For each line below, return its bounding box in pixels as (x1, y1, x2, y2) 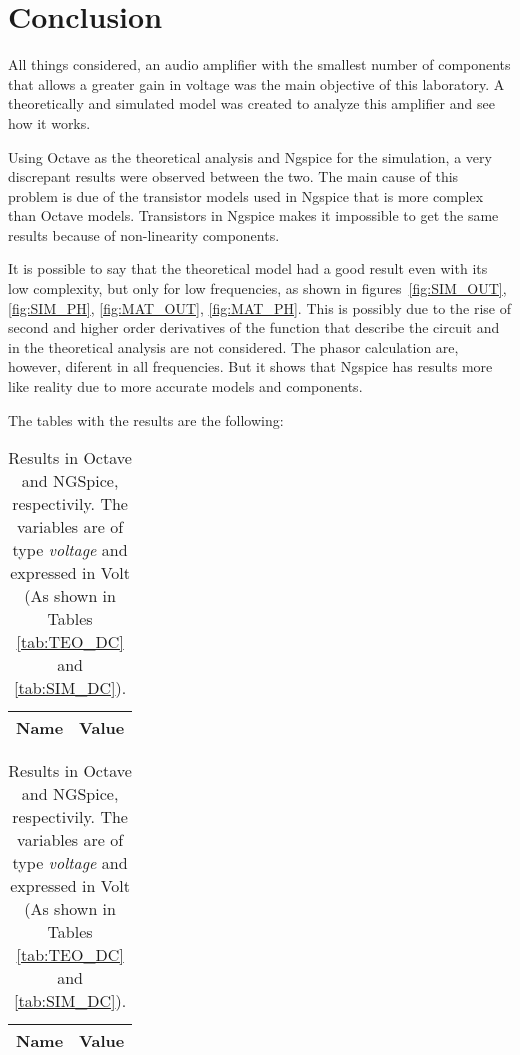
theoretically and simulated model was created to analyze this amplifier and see (8, 93, 495, 114)
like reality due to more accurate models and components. (8, 376, 363, 397)
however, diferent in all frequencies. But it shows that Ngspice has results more (8, 356, 493, 377)
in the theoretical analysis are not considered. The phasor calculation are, (8, 336, 459, 357)
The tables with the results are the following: (8, 409, 284, 430)
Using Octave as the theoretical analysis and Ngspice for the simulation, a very (8, 146, 492, 167)
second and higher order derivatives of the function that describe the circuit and (8, 317, 500, 338)
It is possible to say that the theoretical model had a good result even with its (8, 258, 488, 279)
